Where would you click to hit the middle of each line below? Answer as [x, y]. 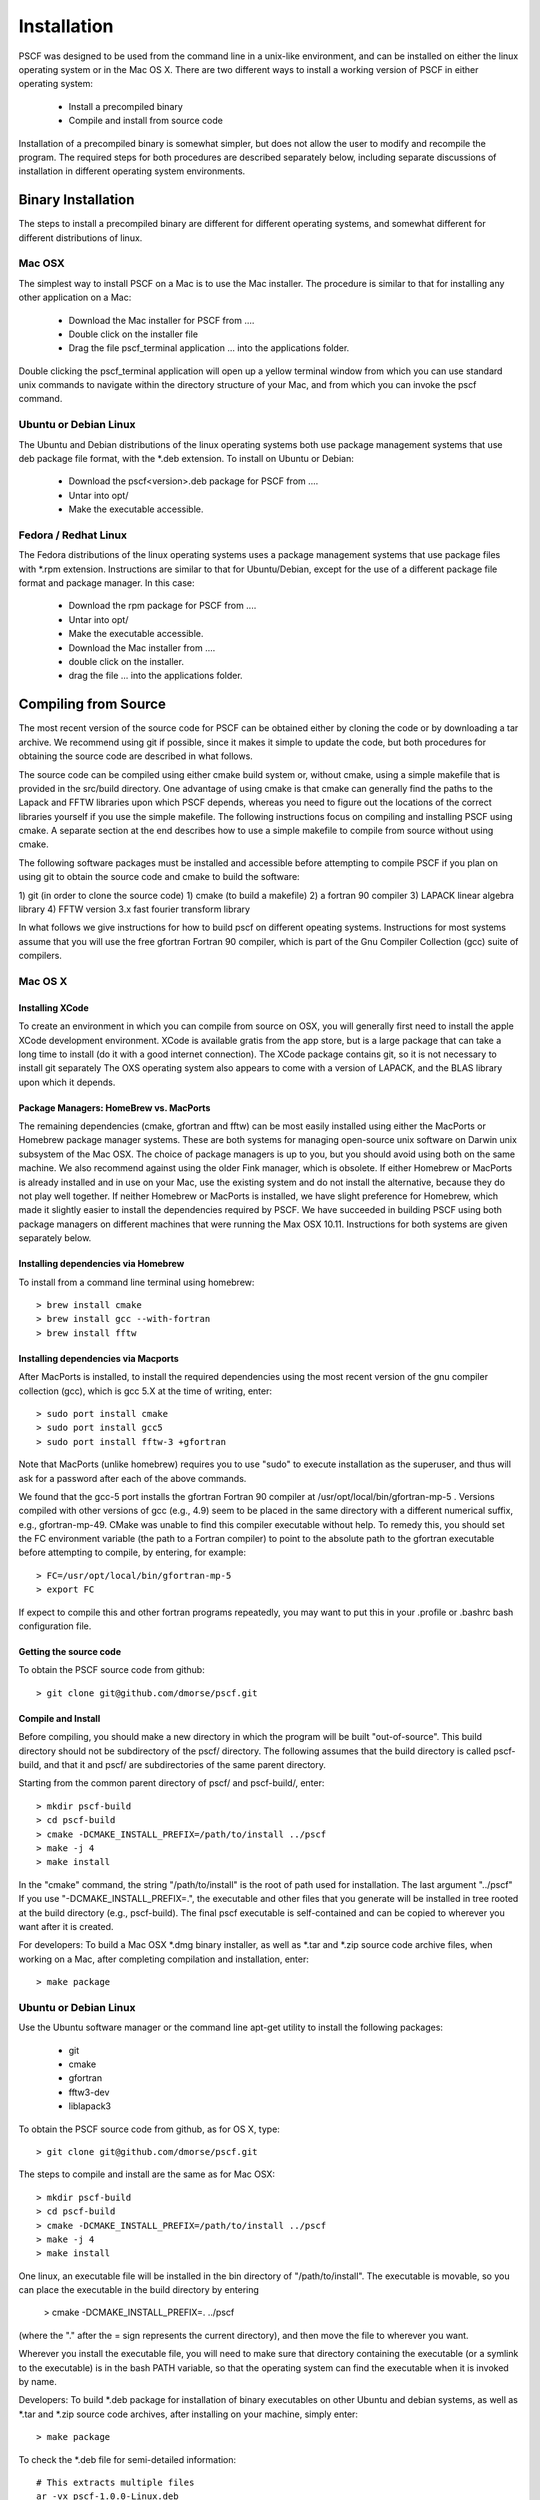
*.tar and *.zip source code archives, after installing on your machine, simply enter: [188, 2414]
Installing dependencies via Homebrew [101, 1264]
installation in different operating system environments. [132, 171]
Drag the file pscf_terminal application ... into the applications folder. [209, 348]
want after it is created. [66, 1926]
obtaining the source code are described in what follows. [136, 756]
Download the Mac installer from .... [142, 647]
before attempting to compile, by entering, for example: [132, 1552]
